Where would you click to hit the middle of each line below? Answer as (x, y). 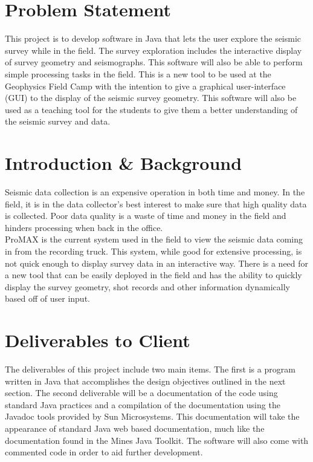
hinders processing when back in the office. (84, 227)
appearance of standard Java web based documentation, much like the (135, 428)
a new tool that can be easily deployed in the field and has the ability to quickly (153, 275)
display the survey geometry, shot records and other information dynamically (147, 286)
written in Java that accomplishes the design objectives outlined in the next (145, 381)
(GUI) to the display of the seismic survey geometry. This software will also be (151, 98)
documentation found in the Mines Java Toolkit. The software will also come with (157, 440)
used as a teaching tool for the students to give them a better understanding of (151, 109)
